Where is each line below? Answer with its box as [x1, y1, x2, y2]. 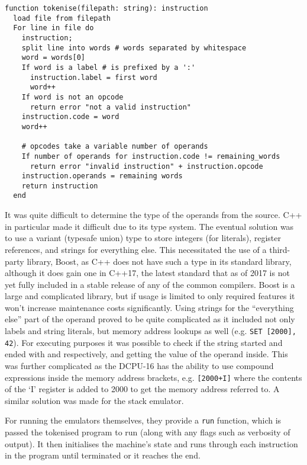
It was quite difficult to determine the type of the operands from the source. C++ [5, 209, 302, 221]
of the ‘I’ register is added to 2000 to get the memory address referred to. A [5, 383, 280, 395]
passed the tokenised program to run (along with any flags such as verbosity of [5, 426, 290, 438]
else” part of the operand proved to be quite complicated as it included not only [5, 313, 295, 325]
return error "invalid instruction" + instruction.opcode [30, 162, 263, 171]
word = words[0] [21, 53, 86, 62]
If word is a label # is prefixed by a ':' [21, 63, 196, 72]
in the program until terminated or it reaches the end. [5, 449, 201, 461]
